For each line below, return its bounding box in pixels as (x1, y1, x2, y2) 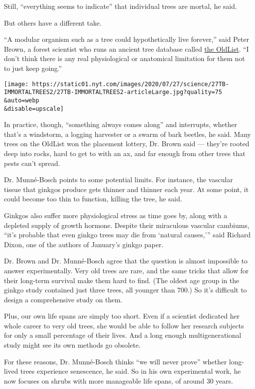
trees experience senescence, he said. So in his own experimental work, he (20, 366, 241, 376)
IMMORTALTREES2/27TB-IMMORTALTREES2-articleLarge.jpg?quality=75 (4, 89, 222, 96)
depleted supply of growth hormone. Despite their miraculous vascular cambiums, (4, 220, 250, 230)
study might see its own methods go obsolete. (4, 340, 141, 350)
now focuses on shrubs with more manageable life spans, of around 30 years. (4, 375, 233, 386)
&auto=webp (4, 97, 39, 104)
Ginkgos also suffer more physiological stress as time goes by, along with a (4, 210, 227, 220)
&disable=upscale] (4, 105, 64, 112)
